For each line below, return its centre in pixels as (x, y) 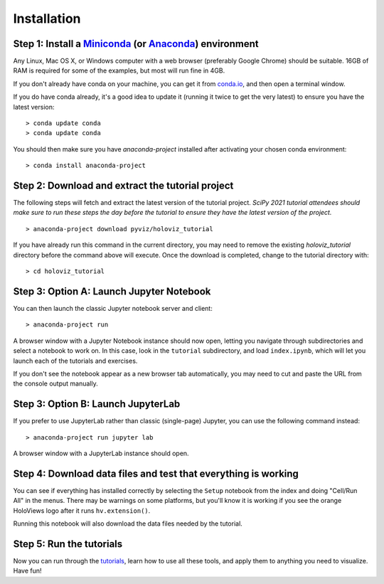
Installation (47, 18)
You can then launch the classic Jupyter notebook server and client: (113, 308)
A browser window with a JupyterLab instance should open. (101, 453)
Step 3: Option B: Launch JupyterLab (97, 404)
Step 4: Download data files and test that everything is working (156, 473)
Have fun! (27, 571)
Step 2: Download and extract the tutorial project (123, 186)
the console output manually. (56, 383)
